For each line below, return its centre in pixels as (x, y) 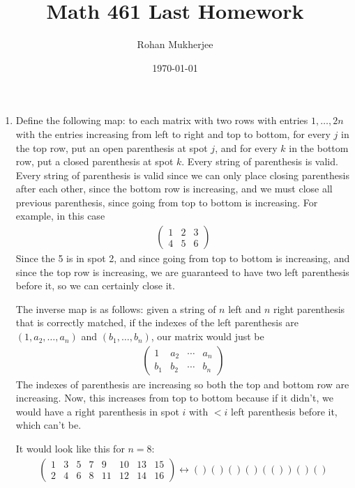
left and (245, 308)
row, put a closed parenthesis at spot (95, 161)
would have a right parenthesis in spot (97, 411)
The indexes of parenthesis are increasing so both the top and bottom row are (182, 384)
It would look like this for (70, 449)
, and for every (246, 147)
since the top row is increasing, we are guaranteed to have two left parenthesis (182, 272)
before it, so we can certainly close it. (95, 285)
